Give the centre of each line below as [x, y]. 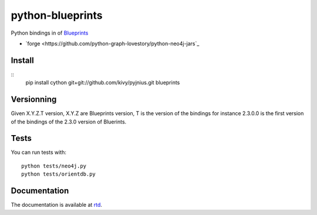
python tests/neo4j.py [54, 166]
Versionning [34, 100]
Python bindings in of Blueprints [50, 33]
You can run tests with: [39, 152]
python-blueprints [57, 15]
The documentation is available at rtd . [57, 205]
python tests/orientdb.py [59, 174]
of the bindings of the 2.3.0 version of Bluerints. [69, 122]
